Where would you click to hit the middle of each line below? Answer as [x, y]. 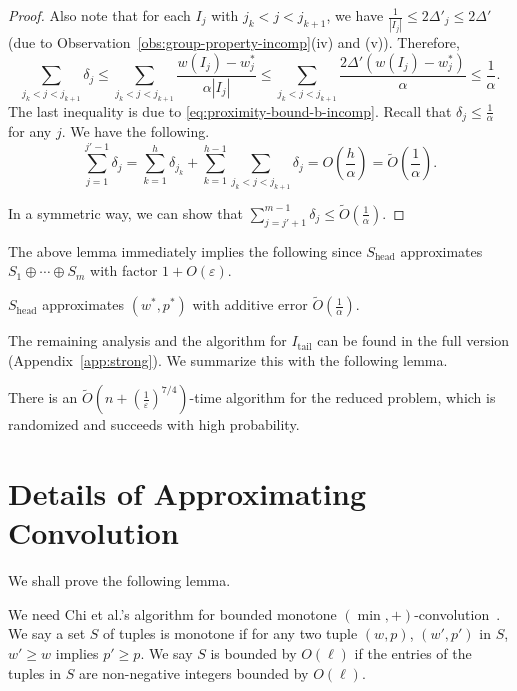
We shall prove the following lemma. [119, 580]
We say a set [47, 633]
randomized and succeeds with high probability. [154, 424]
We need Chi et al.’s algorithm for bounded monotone [172, 613]
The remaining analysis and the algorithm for [147, 340]
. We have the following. [135, 131]
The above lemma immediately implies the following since [185, 250]
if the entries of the [413, 653]
